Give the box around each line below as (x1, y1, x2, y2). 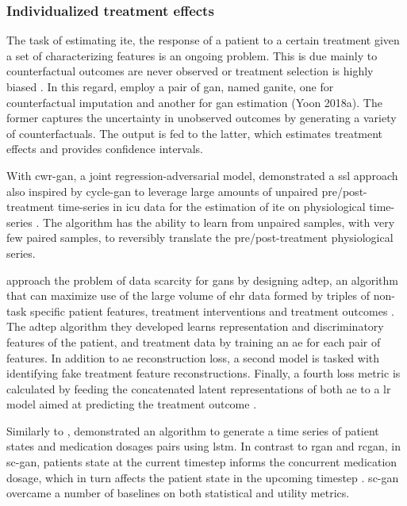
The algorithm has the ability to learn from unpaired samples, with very (43, 213, 395, 230)
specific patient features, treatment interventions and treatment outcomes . (30, 302, 394, 319)
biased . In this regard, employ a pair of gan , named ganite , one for (6, 79, 334, 94)
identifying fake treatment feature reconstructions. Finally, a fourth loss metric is (6, 365, 401, 381)
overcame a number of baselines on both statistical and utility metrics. (6, 485, 350, 501)
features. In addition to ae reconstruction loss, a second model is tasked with (6, 349, 380, 366)
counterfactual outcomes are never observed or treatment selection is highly (6, 63, 374, 79)
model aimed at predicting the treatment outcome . (6, 396, 257, 412)
